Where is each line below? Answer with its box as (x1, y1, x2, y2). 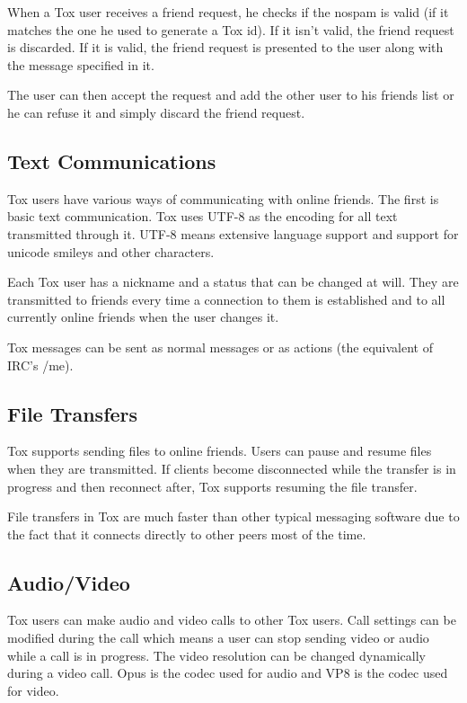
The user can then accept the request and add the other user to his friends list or (7, 85, 454, 104)
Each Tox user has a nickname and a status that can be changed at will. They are (7, 272, 459, 291)
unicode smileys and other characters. (7, 242, 215, 261)
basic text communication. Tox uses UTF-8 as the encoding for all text (7, 207, 398, 226)
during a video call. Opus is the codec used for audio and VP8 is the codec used (7, 663, 448, 682)
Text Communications (7, 147, 216, 174)
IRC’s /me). (7, 355, 74, 374)
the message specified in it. (7, 55, 154, 74)
